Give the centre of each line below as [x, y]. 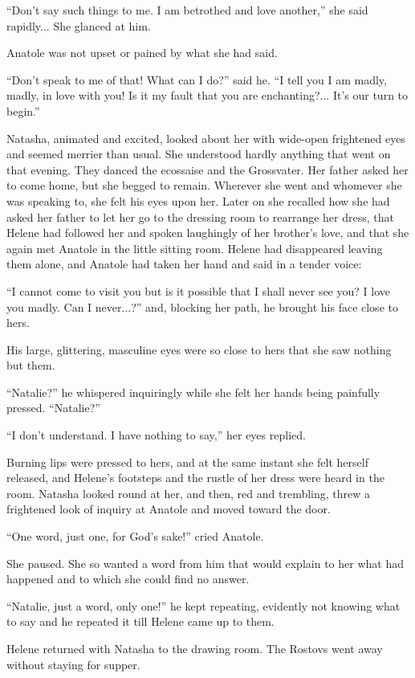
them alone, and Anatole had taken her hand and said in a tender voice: [184, 264]
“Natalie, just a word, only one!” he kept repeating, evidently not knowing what [203, 605]
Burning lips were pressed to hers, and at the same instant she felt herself [187, 462]
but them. [31, 365]
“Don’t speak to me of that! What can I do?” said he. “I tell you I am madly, [197, 79]
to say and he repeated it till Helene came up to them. [140, 621]
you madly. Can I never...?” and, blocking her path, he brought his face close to [202, 306]
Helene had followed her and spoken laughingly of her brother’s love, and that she [208, 233]
